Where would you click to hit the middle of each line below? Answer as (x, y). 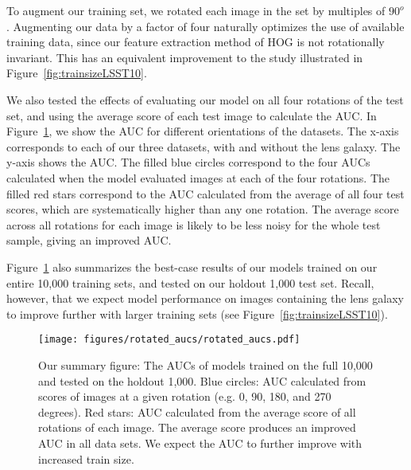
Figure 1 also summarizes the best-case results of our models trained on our (192, 266)
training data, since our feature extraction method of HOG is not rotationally (196, 42)
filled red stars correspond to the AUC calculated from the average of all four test (205, 193)
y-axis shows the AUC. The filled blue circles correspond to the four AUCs (188, 162)
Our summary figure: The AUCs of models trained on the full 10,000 (205, 364)
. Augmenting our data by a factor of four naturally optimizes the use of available (205, 26)
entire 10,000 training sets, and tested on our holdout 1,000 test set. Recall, (190, 282)
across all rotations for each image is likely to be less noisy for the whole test (194, 224)
